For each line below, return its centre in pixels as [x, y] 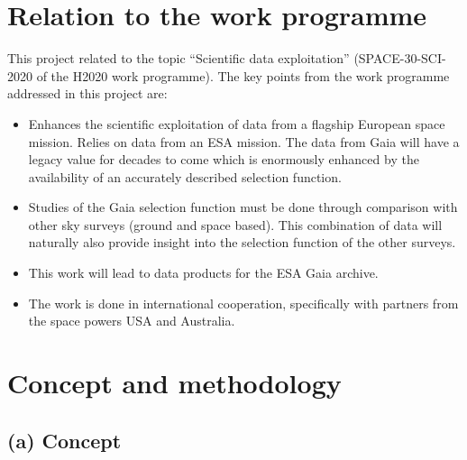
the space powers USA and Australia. [132, 321]
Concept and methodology [174, 383]
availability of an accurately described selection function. [185, 176]
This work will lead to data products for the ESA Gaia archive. [203, 273]
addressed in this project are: [87, 93]
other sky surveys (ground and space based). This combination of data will [235, 224]
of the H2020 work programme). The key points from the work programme [243, 75]
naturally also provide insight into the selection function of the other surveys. [242, 242]
